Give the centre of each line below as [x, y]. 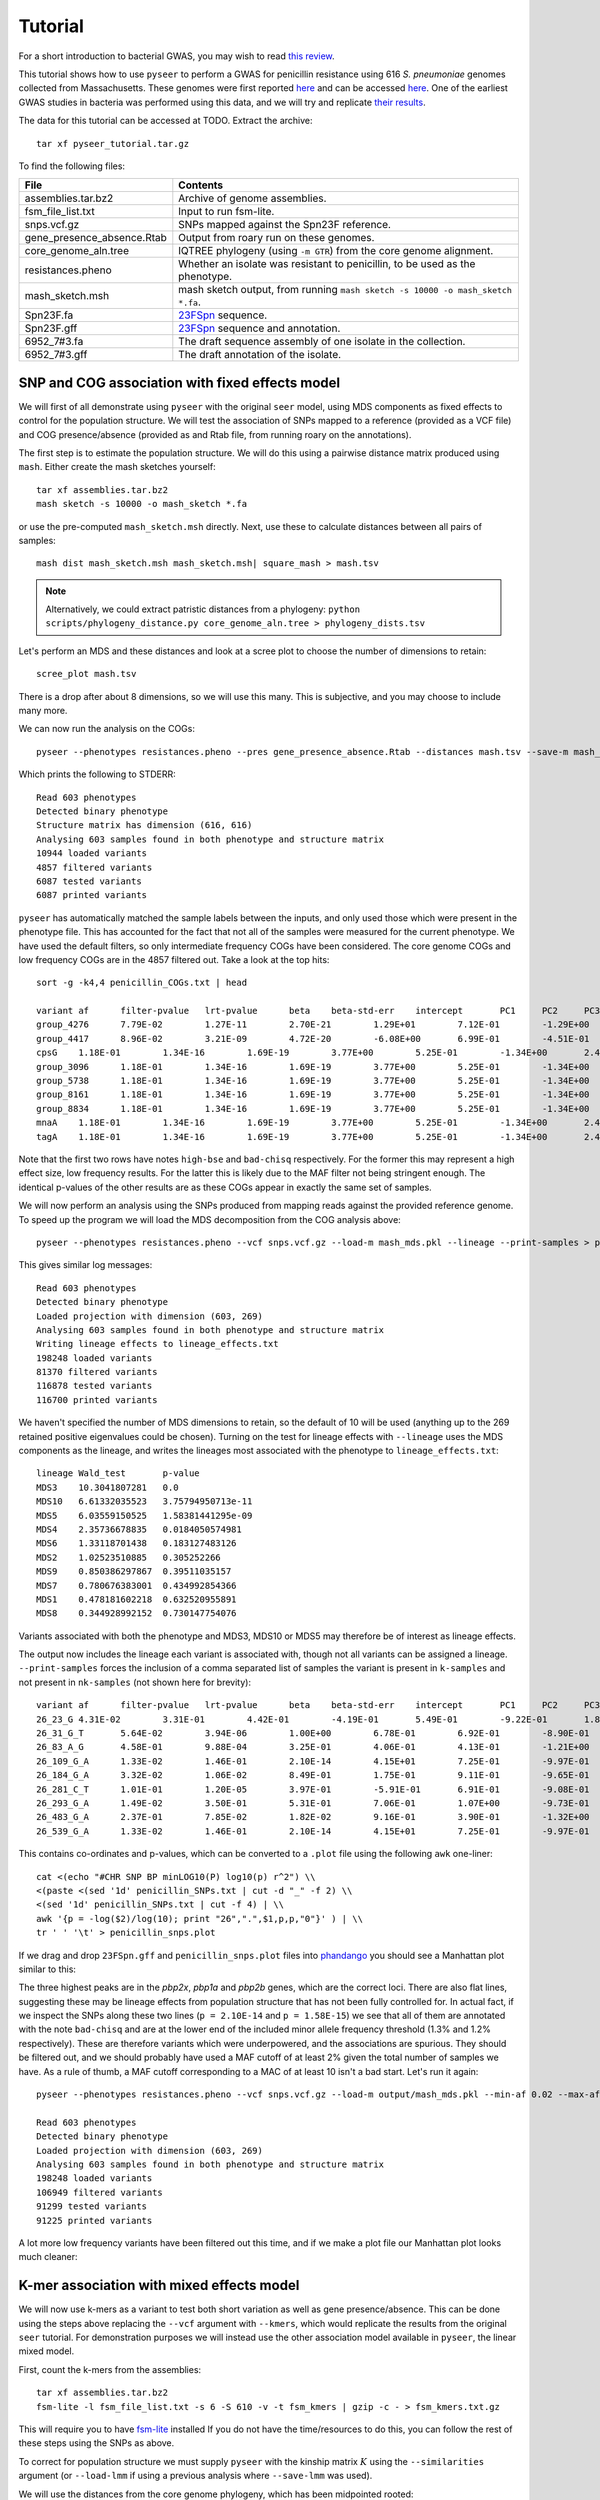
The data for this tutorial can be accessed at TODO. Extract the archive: [166, 121]
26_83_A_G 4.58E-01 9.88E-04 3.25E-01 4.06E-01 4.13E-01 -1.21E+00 [313, 1747]
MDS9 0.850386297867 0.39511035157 [134, 1571]
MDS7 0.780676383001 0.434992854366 [136, 1585]
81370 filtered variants [97, 1372]
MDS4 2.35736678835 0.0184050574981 [139, 1529]
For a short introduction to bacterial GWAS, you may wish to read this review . [176, 56]
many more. [43, 711]
